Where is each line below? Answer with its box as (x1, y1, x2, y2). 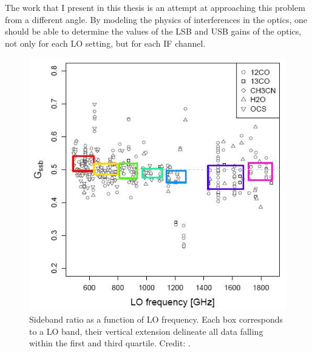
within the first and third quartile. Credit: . (29, 337, 191, 349)
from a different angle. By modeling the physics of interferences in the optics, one (5, 13, 308, 25)
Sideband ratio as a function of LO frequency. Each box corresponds (29, 313, 283, 326)
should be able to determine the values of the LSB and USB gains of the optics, (5, 25, 302, 38)
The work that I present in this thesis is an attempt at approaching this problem (5, 1, 305, 13)
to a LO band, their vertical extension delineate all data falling (29, 324, 263, 337)
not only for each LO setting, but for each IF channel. (5, 36, 206, 49)
